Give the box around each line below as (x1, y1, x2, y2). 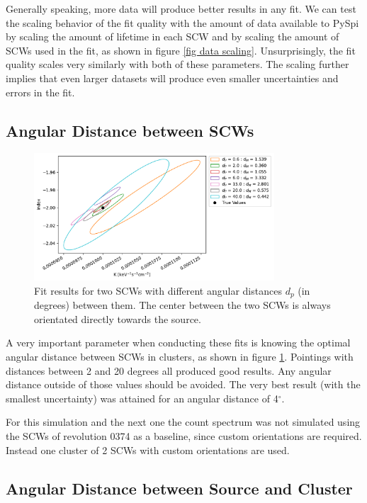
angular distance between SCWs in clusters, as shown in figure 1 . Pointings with (6, 349, 354, 364)
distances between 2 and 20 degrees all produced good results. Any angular (6, 363, 332, 378)
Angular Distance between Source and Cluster (6, 477, 353, 499)
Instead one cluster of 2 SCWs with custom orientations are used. (6, 442, 290, 457)
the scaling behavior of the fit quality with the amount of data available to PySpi (6, 15, 359, 30)
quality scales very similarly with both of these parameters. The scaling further (6, 57, 349, 72)
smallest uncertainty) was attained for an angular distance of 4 (6, 390, 278, 405)
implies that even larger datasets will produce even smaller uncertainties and (6, 70, 339, 85)
